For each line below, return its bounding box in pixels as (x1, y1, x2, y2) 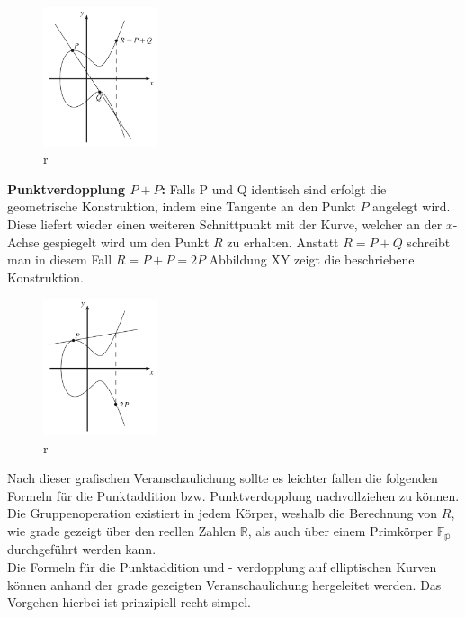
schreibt (407, 232, 451, 251)
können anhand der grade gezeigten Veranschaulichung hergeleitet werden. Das (7, 575, 442, 594)
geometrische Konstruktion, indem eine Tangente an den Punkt (7, 197, 356, 216)
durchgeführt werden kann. (7, 540, 156, 559)
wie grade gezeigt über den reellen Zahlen (7, 522, 237, 540)
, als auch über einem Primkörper (247, 522, 434, 540)
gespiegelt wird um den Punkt (43, 232, 210, 251)
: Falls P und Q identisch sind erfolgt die (161, 179, 387, 198)
